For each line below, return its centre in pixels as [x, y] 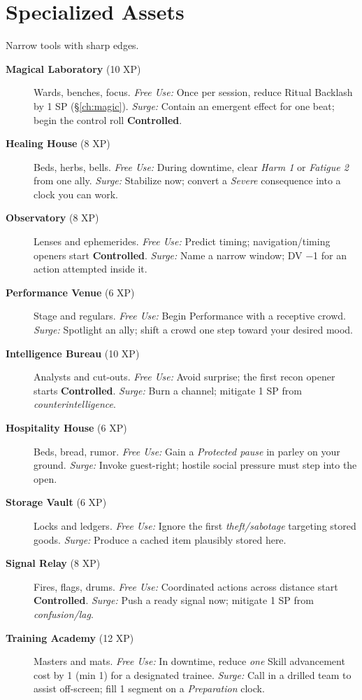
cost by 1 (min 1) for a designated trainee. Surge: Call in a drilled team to [193, 674]
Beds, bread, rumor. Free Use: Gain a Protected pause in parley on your [187, 451]
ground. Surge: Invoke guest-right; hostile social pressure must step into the [195, 465]
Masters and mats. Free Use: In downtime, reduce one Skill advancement [189, 661]
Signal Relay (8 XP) [53, 563]
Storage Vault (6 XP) [56, 502]
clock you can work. [76, 194]
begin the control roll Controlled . [108, 119]
